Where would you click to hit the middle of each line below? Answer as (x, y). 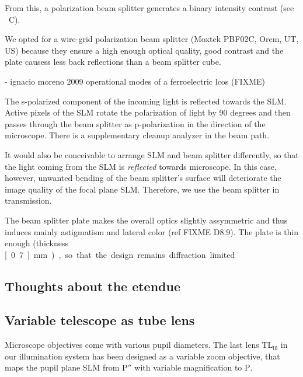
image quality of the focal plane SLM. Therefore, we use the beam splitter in (142, 189)
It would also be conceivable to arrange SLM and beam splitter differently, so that (152, 154)
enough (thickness (37, 243)
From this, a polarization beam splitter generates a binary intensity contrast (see (149, 8)
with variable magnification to (188, 367)
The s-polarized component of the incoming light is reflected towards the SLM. (146, 101)
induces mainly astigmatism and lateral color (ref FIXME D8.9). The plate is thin (152, 231)
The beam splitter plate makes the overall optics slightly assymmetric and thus (146, 220)
